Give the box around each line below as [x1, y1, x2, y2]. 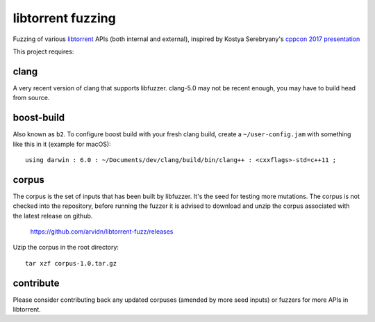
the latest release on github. [12, 211, 93, 220]
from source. [12, 94, 50, 102]
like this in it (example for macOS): [12, 140, 111, 148]
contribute [12, 277, 60, 289]
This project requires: [12, 47, 74, 56]
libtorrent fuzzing [12, 10, 116, 26]
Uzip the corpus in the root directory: [12, 243, 119, 252]
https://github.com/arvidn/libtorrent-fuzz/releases [30, 227, 174, 236]
